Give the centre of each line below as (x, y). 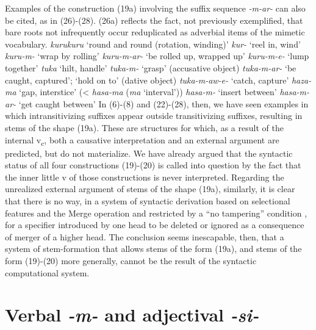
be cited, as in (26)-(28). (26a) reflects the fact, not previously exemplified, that (154, 20)
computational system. (47, 272)
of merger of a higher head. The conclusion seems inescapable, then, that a (145, 236)
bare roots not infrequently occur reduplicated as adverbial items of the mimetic (155, 32)
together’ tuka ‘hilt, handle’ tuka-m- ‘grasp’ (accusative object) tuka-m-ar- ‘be (151, 67)
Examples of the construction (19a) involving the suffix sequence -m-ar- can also (155, 8)
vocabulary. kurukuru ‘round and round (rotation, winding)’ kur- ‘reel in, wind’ (153, 44)
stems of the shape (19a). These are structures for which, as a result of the (144, 127)
